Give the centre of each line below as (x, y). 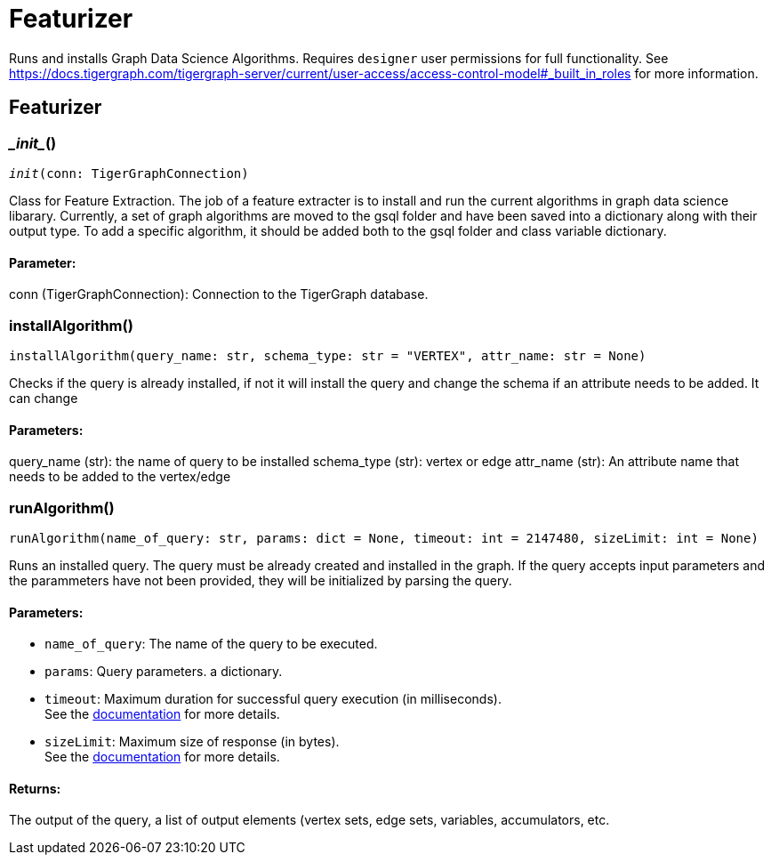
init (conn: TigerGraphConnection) (129, 173)
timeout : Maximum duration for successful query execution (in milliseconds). (273, 699)
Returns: (35, 788)
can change (44, 398)
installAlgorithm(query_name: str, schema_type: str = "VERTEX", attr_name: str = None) (328, 355)
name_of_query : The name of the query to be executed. (211, 644)
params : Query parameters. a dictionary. (164, 672)
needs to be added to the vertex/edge (120, 477)
